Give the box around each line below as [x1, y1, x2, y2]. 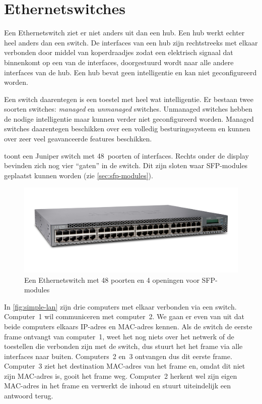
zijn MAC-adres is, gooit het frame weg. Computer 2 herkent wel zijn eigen [4, 370, 237, 381]
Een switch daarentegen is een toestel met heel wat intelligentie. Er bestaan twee [4, 93, 253, 104]
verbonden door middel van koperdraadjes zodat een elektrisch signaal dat [4, 47, 233, 58]
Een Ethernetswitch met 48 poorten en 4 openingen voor [24, 274, 200, 285]
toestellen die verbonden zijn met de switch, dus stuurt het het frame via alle [4, 341, 243, 351]
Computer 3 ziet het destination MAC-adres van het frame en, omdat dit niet [4, 361, 245, 371]
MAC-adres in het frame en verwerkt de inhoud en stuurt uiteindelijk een [4, 380, 231, 391]
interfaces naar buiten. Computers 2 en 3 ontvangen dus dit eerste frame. [4, 350, 232, 361]
